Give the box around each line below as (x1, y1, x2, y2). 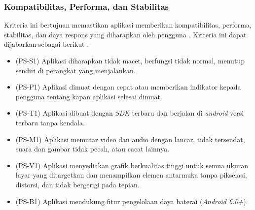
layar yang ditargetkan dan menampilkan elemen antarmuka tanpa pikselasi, (15, 170, 247, 180)
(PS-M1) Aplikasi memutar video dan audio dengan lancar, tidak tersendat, (15, 134, 245, 144)
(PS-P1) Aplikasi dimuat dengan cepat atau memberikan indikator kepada (15, 82, 241, 92)
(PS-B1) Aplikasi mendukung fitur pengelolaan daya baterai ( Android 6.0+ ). (15, 196, 248, 206)
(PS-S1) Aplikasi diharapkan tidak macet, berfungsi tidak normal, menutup (15, 56, 245, 65)
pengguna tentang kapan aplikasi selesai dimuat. (15, 91, 162, 101)
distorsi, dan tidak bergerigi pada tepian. (15, 179, 140, 189)
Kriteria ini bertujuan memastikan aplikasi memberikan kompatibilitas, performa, (4, 20, 252, 30)
